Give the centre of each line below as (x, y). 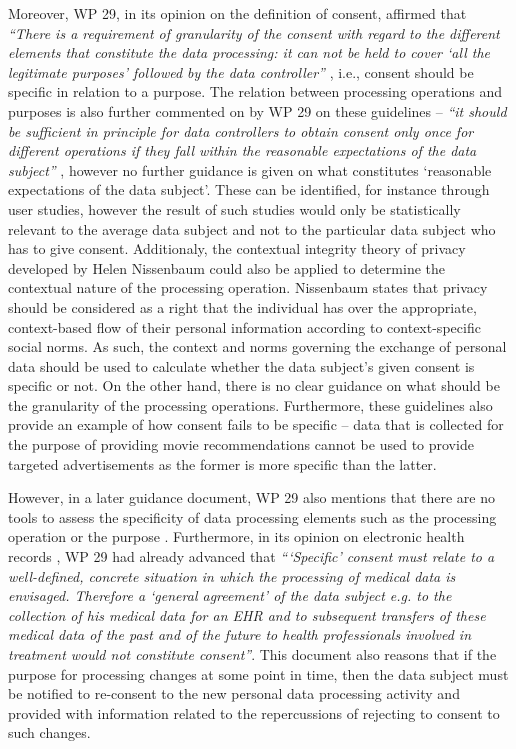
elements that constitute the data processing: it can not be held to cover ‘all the (249, 52)
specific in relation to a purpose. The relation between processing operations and (255, 91)
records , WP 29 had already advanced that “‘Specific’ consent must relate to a (251, 556)
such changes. (49, 732)
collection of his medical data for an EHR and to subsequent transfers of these (247, 614)
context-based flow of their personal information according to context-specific (244, 326)
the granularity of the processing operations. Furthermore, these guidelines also (250, 404)
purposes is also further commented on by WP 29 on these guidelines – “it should (257, 110)
